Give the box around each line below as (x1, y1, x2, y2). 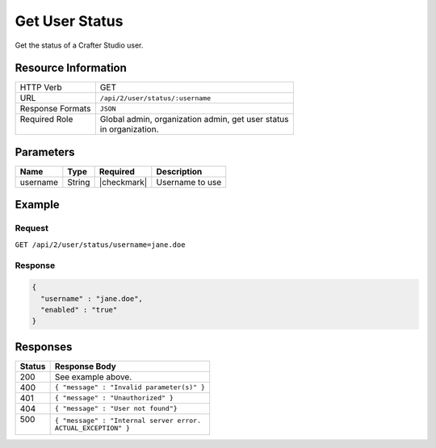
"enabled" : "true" (40, 305, 118, 315)
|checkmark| (99, 176, 148, 187)
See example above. (54, 371, 132, 383)
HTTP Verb (19, 82, 62, 93)
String (67, 176, 90, 187)
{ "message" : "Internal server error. (54, 416, 202, 425)
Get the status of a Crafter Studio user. (15, 40, 144, 50)
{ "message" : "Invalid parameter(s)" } (54, 383, 206, 391)
